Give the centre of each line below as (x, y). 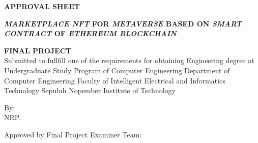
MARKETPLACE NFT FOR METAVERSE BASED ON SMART (123, 23)
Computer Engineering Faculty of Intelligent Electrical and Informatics (115, 80)
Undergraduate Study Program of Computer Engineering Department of (117, 70)
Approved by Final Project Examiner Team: (73, 134)
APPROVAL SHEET (42, 6)
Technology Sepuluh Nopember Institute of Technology (90, 90)
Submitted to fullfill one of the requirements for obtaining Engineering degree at (129, 60)
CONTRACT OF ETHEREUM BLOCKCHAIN (90, 33)
